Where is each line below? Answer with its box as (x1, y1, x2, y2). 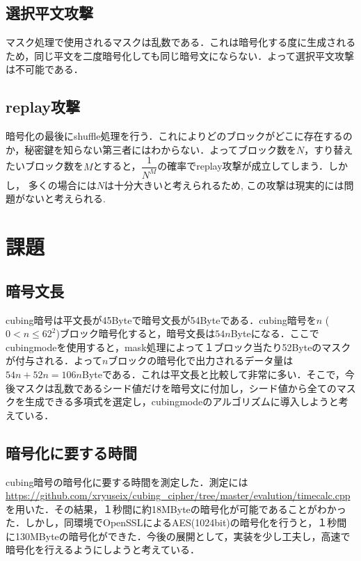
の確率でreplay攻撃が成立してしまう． (157, 158, 329, 173)
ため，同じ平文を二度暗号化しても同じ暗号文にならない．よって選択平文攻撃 (6, 48, 355, 63)
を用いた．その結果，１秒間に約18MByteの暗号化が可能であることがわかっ (6, 501, 346, 516)
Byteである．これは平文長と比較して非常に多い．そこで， (82, 366, 345, 381)
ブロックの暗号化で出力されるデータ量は (108, 353, 294, 368)
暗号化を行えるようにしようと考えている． (6, 542, 200, 557)
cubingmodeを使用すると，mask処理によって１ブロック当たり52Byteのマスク (6, 339, 351, 354)
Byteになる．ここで (230, 326, 319, 341)
